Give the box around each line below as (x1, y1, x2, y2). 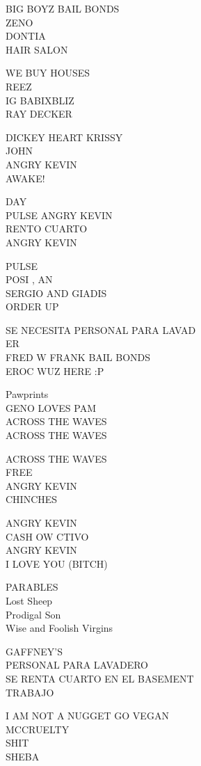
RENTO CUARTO (6, 221, 88, 236)
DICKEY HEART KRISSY (6, 129, 123, 144)
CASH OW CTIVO (6, 529, 89, 543)
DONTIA (6, 29, 46, 43)
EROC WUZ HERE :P (6, 363, 104, 378)
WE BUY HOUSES (6, 65, 90, 80)
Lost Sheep (6, 593, 53, 607)
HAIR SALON (6, 42, 68, 56)
